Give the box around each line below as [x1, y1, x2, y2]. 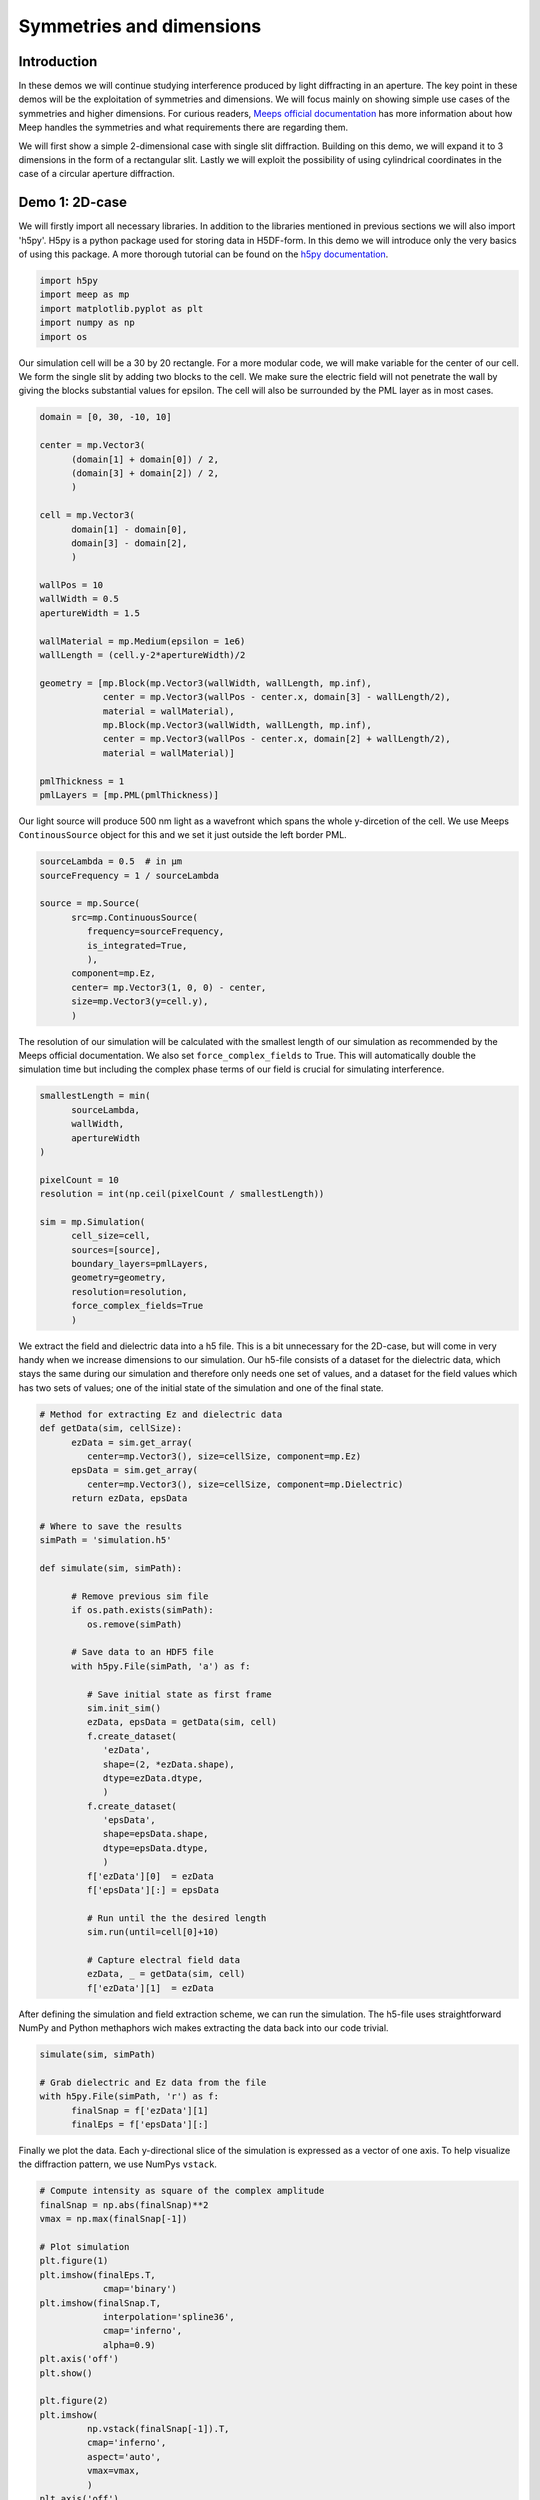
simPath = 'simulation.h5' [39, 1535, 172, 1546]
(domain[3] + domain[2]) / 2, [71, 467, 220, 479]
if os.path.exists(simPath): [71, 1605, 214, 1616]
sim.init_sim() [86, 1702, 162, 1714]
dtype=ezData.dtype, [102, 1772, 204, 1784]
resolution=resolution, [71, 1286, 188, 1297]
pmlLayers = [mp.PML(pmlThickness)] [39, 789, 220, 800]
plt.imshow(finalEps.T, [39, 2269, 157, 2280]
